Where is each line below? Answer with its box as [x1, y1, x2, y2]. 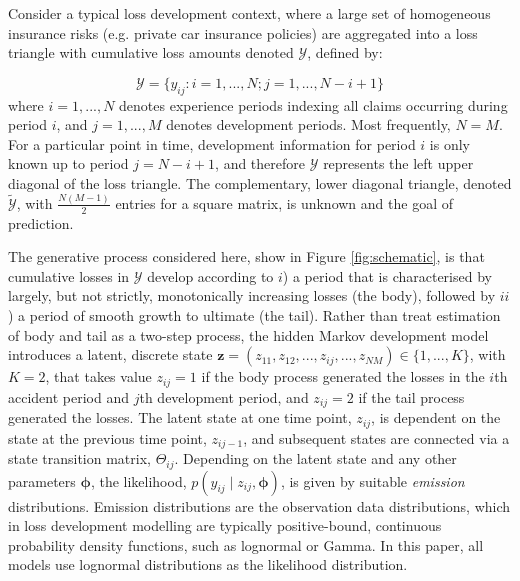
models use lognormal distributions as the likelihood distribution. [8, 554, 408, 575]
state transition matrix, [8, 448, 151, 469]
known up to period [8, 153, 129, 174]
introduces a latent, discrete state [8, 344, 213, 365]
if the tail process [358, 386, 465, 407]
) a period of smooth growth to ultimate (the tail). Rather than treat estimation [8, 305, 501, 326]
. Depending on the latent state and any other [174, 448, 457, 469]
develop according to [147, 265, 274, 286]
